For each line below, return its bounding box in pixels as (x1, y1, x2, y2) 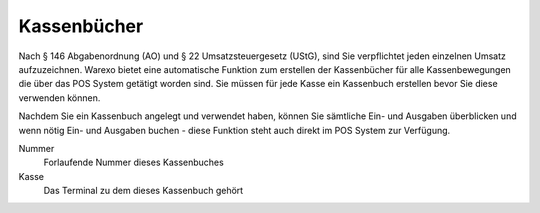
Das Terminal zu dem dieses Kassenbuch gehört (43, 185, 244, 197)
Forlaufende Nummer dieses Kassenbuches (43, 156, 224, 169)
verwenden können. (18, 91, 101, 104)
